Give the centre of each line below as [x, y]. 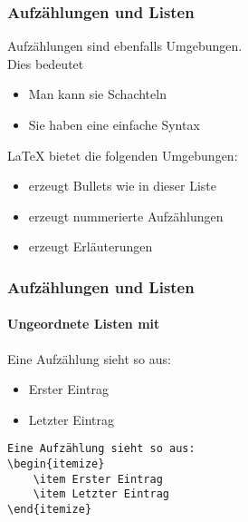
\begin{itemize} [56, 464]
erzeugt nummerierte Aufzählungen [126, 216]
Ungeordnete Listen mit [84, 324]
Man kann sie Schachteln [97, 94]
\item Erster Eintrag [98, 479]
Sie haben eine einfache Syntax [114, 124]
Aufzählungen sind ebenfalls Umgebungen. [125, 46]
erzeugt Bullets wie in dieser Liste [122, 186]
